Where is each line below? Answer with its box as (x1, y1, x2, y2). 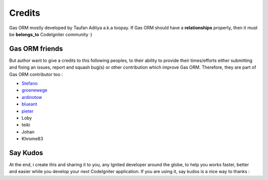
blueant (21, 101, 37, 107)
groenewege (21, 87, 48, 93)
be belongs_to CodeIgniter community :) (9, 31, 93, 37)
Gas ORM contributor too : (9, 71, 63, 77)
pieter (21, 108, 34, 114)
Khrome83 (21, 136, 43, 142)
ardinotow (21, 94, 42, 100)
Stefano (21, 81, 38, 87)
